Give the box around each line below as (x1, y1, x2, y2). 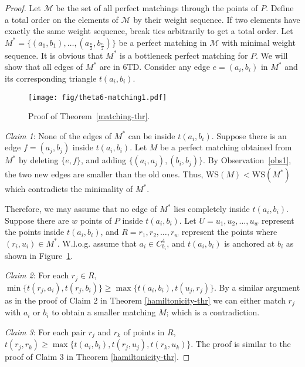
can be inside (128, 129, 175, 142)
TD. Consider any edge (127, 60, 210, 73)
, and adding (80, 154, 126, 166)
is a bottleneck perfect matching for (120, 49, 248, 61)
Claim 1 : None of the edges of (5, 129, 112, 142)
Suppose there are (5, 214, 69, 226)
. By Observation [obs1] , (203, 154, 292, 166)
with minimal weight (221, 36, 296, 48)
